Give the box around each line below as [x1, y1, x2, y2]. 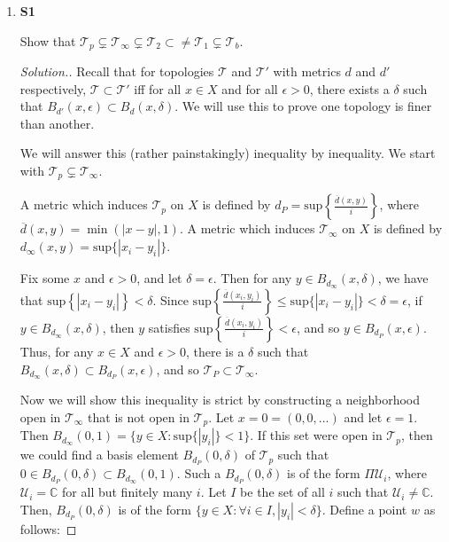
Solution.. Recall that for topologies [19, 62, 214, 81]
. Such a [176, 464, 221, 483]
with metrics [273, 62, 341, 81]
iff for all [134, 79, 182, 98]
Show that [19, 31, 76, 50]
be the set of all [240, 483, 325, 501]
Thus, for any [19, 342, 94, 360]
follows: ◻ [19, 519, 77, 538]
